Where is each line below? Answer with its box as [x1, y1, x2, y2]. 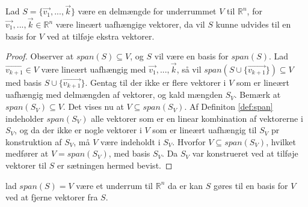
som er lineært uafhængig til [152, 124, 257, 136]
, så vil [176, 63, 202, 76]
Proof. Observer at [5, 50, 74, 62]
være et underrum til [76, 179, 153, 191]
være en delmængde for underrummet [78, 5, 217, 17]
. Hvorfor [172, 135, 206, 148]
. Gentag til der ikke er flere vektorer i [85, 76, 226, 89]
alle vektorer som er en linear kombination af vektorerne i [91, 112, 303, 124]
